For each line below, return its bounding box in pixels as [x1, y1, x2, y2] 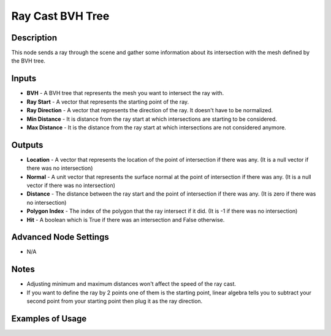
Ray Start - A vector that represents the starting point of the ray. [26, 98, 189, 105]
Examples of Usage [11, 313, 87, 324]
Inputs [11, 74, 37, 84]
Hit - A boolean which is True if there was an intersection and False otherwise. [26, 216, 225, 223]
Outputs [11, 140, 44, 150]
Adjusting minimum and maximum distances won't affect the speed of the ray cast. [26, 280, 236, 288]
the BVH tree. [11, 57, 46, 64]
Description [11, 32, 58, 43]
